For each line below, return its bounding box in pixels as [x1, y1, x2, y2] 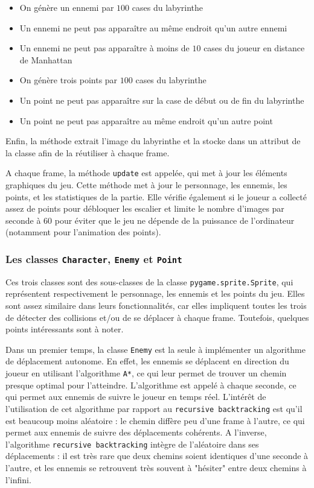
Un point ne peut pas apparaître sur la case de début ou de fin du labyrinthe [19, 93, 304, 106]
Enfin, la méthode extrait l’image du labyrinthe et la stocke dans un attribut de [5, 135, 301, 147]
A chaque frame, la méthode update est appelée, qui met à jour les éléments [5, 166, 287, 179]
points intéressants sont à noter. [5, 323, 124, 335]
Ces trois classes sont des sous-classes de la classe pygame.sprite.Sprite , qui [5, 275, 293, 288]
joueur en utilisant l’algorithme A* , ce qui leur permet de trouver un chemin [5, 367, 287, 379]
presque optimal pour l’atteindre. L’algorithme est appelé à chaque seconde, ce [5, 378, 296, 391]
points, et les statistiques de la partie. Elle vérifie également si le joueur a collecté [5, 190, 307, 203]
